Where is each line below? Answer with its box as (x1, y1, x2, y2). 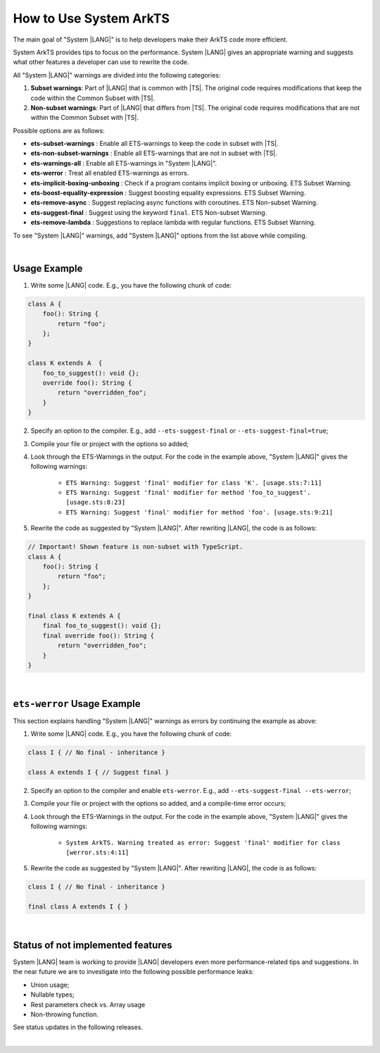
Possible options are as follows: (13, 126, 105, 135)
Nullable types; (30, 990, 75, 999)
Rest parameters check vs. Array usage (30, 1000, 146, 1009)
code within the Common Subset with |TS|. (30, 94, 155, 102)
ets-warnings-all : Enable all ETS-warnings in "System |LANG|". (30, 159, 217, 167)
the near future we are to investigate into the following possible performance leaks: (13, 968, 255, 976)
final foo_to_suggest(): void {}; (42, 622, 162, 630)
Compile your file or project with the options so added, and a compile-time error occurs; (30, 799, 286, 808)
